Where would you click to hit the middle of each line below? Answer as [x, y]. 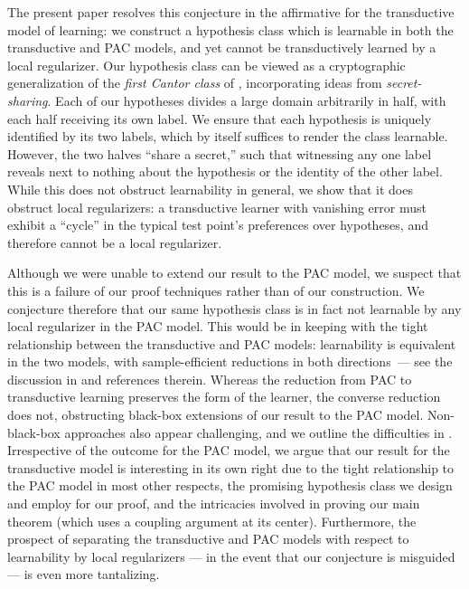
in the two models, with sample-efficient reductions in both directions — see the [230, 361]
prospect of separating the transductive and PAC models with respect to [208, 539]
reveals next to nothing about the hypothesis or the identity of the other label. [225, 171]
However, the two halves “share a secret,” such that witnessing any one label [220, 153]
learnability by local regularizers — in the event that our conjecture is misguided [231, 556]
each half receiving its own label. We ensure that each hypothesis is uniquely [220, 118]
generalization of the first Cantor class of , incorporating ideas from [195, 83]
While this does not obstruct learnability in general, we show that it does [210, 189]
